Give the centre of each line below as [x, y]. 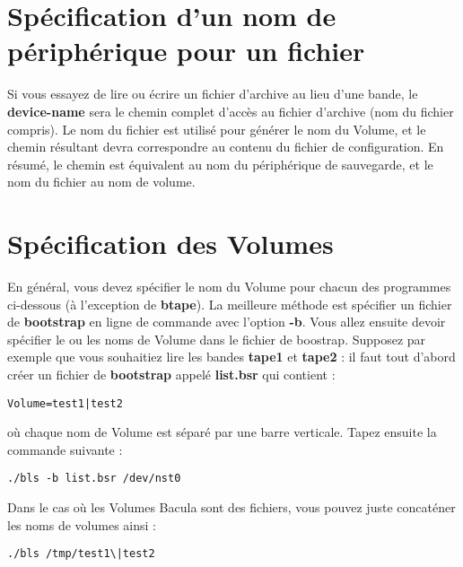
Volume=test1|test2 [65, 403]
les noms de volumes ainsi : [82, 524]
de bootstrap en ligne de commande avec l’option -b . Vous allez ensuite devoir [227, 322]
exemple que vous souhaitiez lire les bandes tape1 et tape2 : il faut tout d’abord [231, 357]
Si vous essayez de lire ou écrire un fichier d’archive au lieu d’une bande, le [213, 94]
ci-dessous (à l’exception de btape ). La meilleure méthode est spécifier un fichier [230, 304]
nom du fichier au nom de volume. [101, 182]
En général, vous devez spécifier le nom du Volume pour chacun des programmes [229, 286]
